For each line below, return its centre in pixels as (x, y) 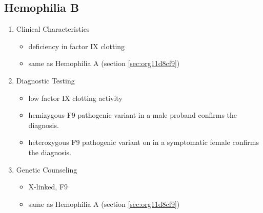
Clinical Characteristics (53, 29)
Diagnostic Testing (45, 80)
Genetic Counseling (47, 169)
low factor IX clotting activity (75, 98)
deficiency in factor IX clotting (77, 46)
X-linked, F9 (48, 187)
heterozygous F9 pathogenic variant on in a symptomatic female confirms (144, 142)
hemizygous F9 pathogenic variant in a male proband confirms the (133, 115)
